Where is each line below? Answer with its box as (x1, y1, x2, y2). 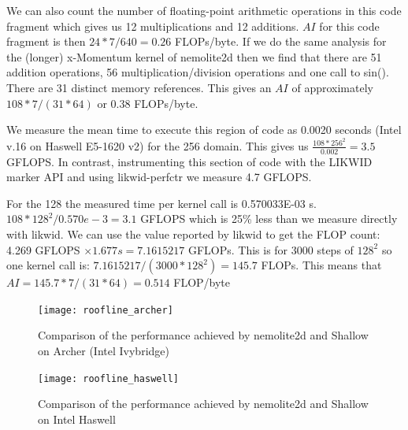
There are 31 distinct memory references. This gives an (6, 79, 272, 95)
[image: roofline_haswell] (38, 373, 179, 384)
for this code (319, 17, 380, 34)
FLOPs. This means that (261, 257, 382, 273)
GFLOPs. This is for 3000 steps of (187, 241, 354, 258)
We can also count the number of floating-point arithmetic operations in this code (6, 2, 402, 18)
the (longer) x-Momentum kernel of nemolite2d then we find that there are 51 (6, 48, 382, 65)
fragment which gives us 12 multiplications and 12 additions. (6, 17, 299, 34)
